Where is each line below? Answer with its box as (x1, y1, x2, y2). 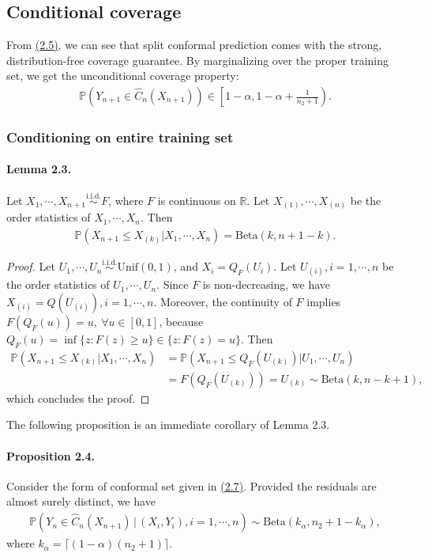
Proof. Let (6, 258, 55, 275)
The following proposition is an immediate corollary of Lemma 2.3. (6, 416, 330, 433)
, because (159, 313, 204, 330)
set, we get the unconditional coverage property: (6, 67, 239, 84)
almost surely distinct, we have (6, 493, 156, 510)
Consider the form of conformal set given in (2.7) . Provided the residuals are (6, 477, 377, 494)
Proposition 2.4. (6, 447, 96, 464)
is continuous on (157, 191, 236, 208)
